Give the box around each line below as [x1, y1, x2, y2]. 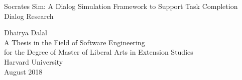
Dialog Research [4, 10, 54, 21]
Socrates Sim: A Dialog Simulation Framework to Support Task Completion [4, 1, 238, 11]
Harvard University [4, 56, 63, 67]
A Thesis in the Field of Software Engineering [4, 37, 145, 47]
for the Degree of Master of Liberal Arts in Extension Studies [4, 47, 193, 57]
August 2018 [4, 66, 43, 77]
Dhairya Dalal [4, 27, 48, 38]
